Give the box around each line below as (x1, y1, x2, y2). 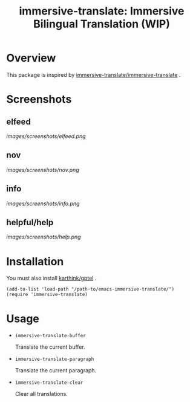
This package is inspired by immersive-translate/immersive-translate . (6, 71, 181, 78)
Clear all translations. (15, 390, 68, 398)
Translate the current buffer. (15, 343, 86, 351)
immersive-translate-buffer (15, 333, 86, 339)
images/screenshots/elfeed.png (6, 132, 86, 140)
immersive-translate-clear (15, 380, 84, 386)
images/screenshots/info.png (6, 200, 80, 207)
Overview (6, 51, 56, 65)
